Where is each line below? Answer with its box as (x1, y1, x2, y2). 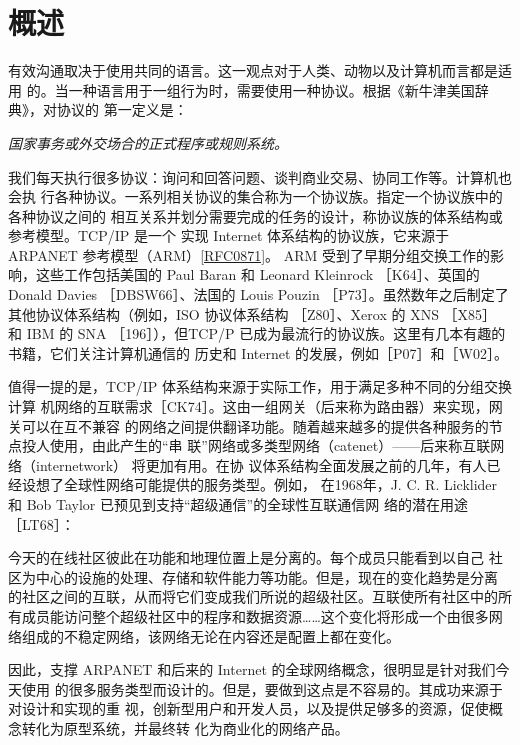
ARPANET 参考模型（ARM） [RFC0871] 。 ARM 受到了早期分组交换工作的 (8, 244, 491, 265)
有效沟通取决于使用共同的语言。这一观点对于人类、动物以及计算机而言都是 (8, 60, 498, 81)
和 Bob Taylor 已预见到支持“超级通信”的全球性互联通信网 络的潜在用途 (8, 494, 468, 514)
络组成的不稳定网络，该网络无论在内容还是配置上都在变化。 (8, 625, 400, 646)
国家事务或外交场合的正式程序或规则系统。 (8, 132, 288, 153)
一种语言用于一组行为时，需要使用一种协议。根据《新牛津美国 (68, 79, 475, 100)
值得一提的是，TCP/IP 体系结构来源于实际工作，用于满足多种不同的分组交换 (8, 376, 512, 397)
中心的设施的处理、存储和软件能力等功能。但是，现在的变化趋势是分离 (35, 566, 498, 587)
